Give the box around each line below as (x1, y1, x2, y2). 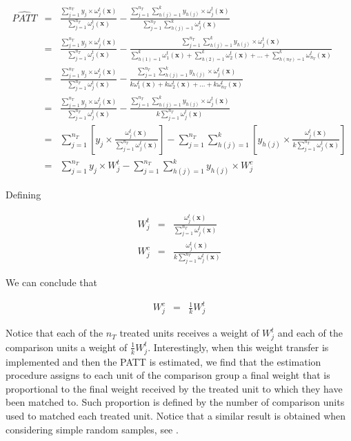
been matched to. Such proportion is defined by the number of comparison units (6, 395, 345, 409)
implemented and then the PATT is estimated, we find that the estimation (6, 354, 321, 368)
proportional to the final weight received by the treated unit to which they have (6, 381, 343, 395)
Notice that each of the (6, 326, 103, 340)
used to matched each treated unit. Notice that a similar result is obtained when (6, 408, 346, 422)
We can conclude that (6, 275, 97, 290)
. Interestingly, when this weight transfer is (148, 339, 329, 354)
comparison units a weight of (6, 339, 128, 354)
